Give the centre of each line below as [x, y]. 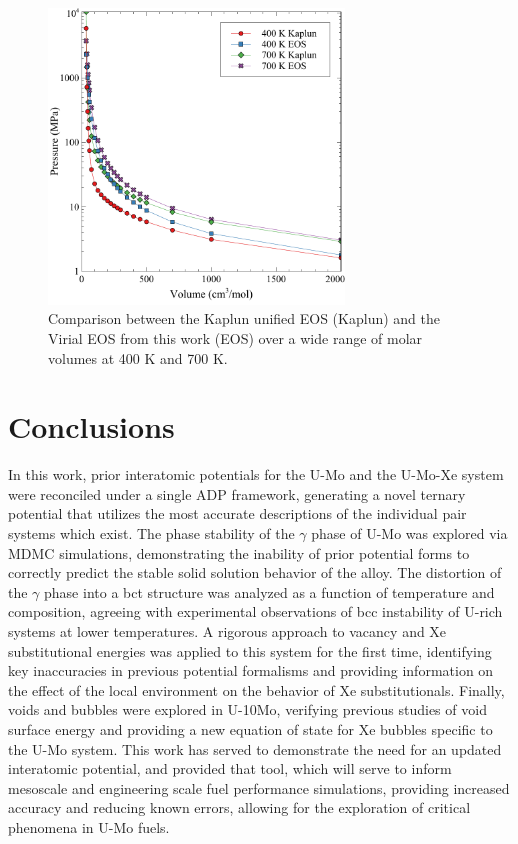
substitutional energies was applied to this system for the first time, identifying [250, 650]
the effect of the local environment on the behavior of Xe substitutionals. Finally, [256, 689]
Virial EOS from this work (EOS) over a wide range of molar [235, 337]
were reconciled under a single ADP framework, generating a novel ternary [237, 493]
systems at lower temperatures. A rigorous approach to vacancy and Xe [227, 631]
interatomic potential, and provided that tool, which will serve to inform [230, 768]
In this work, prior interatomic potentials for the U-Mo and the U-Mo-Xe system [256, 474]
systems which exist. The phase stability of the [151, 533]
